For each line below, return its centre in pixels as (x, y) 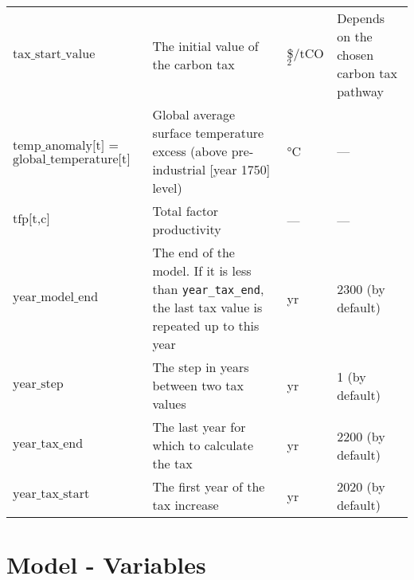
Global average (194, 114)
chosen (355, 55)
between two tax (198, 385)
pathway (360, 91)
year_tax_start (51, 494)
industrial (179, 169)
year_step (38, 384)
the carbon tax (193, 64)
